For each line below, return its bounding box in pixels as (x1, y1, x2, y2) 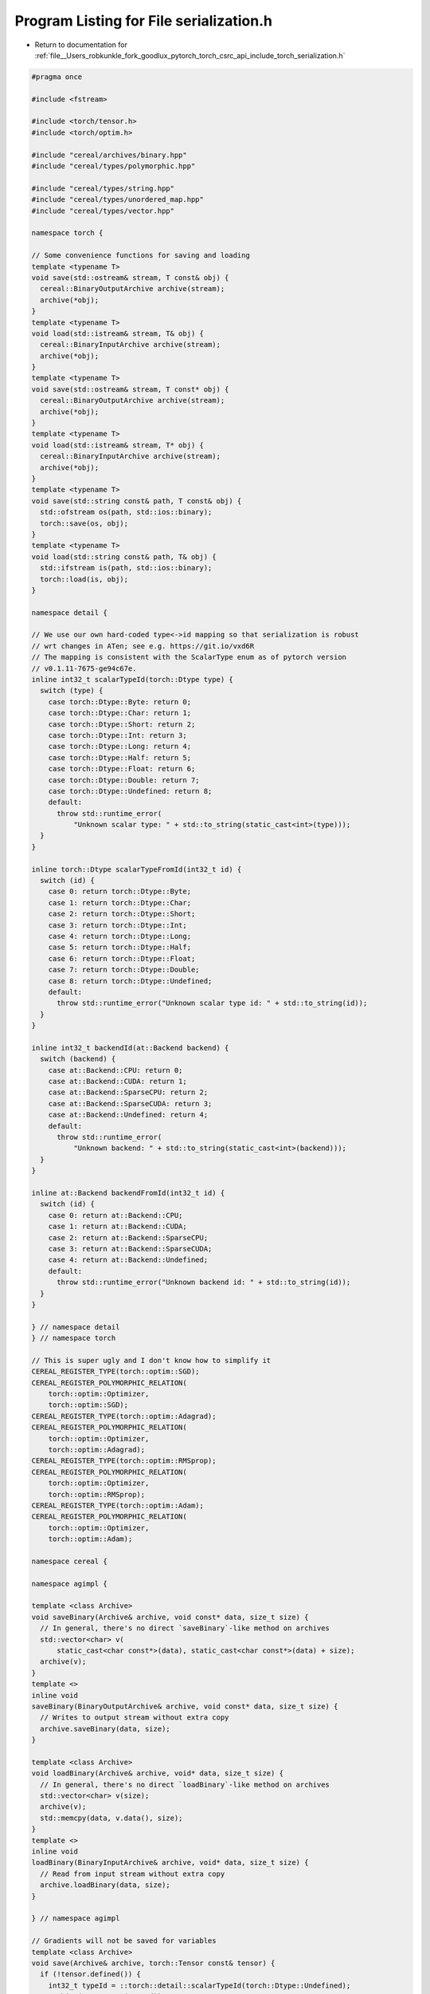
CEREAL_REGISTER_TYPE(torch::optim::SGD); (31, 1367, 200, 1376)
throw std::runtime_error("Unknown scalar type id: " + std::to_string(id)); (57, 999, 368, 1008)
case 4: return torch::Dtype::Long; (48, 932, 191, 940)
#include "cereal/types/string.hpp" (31, 183, 175, 193)
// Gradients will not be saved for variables (31, 1937, 217, 1945)
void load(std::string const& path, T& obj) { (31, 552, 217, 562)
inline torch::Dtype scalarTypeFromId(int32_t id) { (31, 865, 242, 873)
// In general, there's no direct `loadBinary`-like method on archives (40, 1779, 330, 1789)
